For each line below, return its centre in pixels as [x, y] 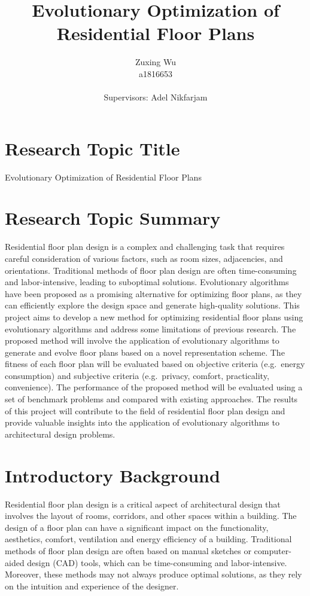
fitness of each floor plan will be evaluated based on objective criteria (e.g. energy [155, 364]
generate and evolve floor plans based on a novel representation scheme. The [145, 352]
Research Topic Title [92, 148]
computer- [273, 550]
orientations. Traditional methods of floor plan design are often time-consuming [151, 270]
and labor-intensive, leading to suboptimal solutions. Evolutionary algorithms [147, 282]
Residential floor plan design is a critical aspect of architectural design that [143, 504]
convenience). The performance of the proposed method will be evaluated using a [154, 387]
